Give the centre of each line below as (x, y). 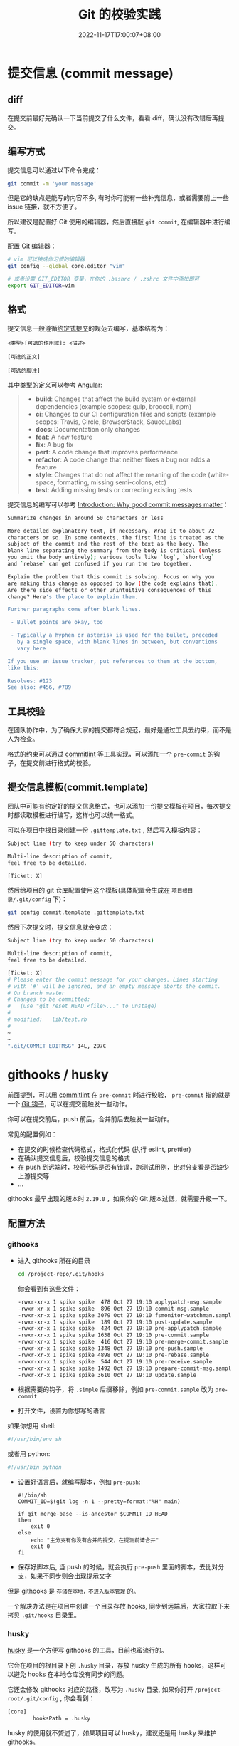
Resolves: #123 (30, 681)
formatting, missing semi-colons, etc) (112, 482)
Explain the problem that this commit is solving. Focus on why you (111, 577)
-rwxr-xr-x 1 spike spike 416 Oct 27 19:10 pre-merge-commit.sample (123, 1342)
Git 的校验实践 (119, 15)
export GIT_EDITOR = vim (41, 286)
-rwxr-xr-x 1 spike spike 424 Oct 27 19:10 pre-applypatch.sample (119, 1329)
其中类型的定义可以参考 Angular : (55, 385)
